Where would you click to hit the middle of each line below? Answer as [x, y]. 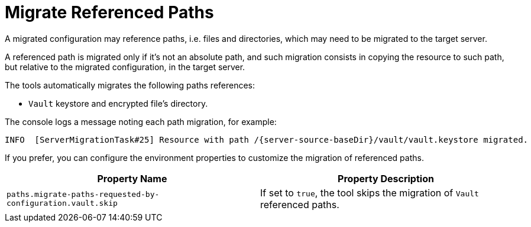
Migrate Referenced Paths [109, 12]
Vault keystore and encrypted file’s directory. [118, 103]
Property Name [132, 178]
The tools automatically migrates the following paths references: [130, 85]
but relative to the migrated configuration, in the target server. [125, 67]
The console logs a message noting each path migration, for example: [141, 121]
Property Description [386, 178]
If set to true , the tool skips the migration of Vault [370, 193]
